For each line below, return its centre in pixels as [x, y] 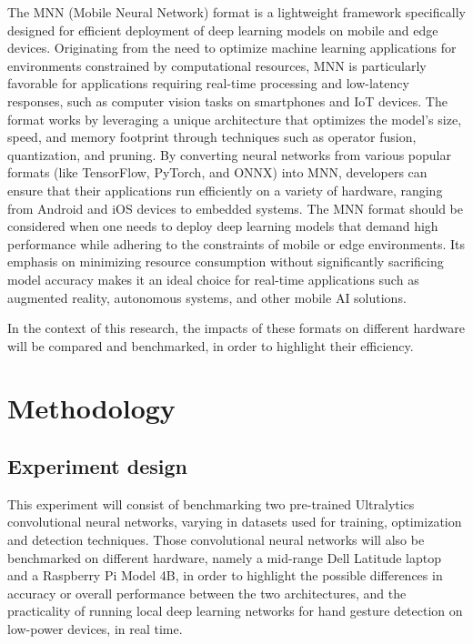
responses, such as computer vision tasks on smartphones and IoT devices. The [227, 101]
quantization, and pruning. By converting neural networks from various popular [229, 154]
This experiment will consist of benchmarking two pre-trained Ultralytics [211, 503]
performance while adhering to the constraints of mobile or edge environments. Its [236, 243]
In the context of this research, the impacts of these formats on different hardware [236, 328]
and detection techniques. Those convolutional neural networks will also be [216, 540]
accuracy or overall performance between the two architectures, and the [207, 593]
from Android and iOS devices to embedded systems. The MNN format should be [236, 208]
